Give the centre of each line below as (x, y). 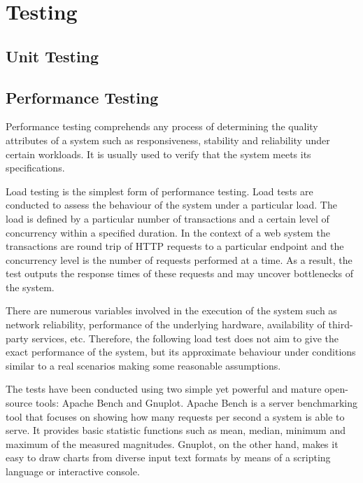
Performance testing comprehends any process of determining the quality (162, 126)
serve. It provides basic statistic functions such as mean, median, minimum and (176, 430)
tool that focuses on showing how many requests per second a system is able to (175, 416)
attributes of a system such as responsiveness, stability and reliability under (168, 140)
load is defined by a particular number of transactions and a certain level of (168, 218)
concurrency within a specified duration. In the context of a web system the (168, 232)
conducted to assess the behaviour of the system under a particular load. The (171, 205)
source (19, 403)
